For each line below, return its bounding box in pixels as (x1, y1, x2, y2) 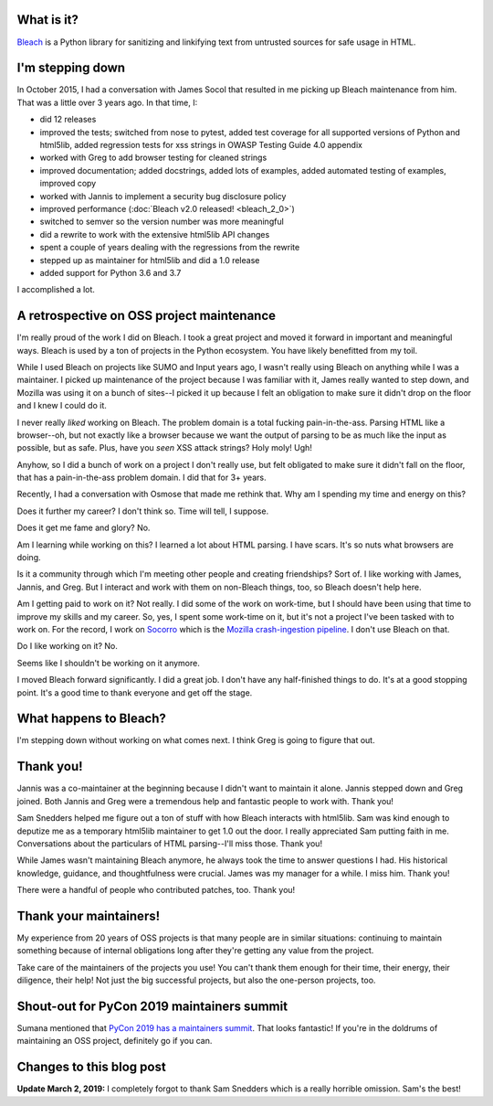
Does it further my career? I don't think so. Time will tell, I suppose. (16, 505, 269, 516)
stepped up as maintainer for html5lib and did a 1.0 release (39, 254, 260, 265)
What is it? (16, 12, 79, 27)
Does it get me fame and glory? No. (16, 522, 151, 534)
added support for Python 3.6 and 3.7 (39, 267, 182, 278)
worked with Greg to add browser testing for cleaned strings (39, 152, 267, 164)
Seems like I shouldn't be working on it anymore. (16, 657, 200, 668)
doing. (16, 552, 41, 563)
